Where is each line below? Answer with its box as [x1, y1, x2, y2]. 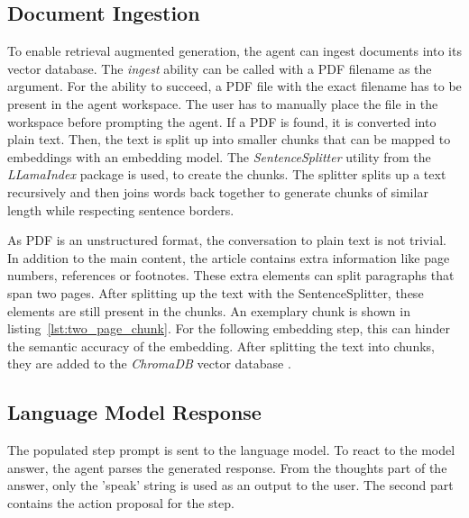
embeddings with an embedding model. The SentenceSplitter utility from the [7, 147, 431, 166]
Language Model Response [7, 398, 262, 426]
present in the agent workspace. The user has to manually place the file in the [7, 94, 438, 113]
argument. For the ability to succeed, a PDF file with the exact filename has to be [7, 77, 462, 95]
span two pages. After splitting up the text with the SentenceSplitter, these [7, 283, 424, 302]
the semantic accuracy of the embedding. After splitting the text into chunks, [7, 336, 435, 355]
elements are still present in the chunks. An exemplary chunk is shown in [7, 301, 410, 320]
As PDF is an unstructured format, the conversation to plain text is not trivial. [7, 231, 446, 250]
